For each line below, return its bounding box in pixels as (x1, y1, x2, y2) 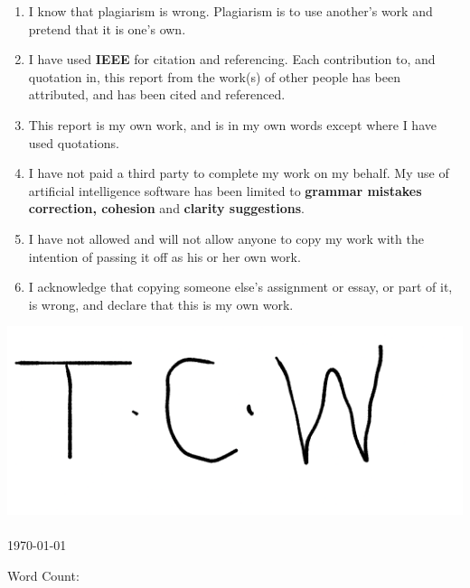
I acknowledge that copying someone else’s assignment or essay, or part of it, (28, 277, 453, 296)
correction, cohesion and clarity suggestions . (28, 199, 305, 218)
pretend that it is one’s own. (28, 19, 186, 38)
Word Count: (7, 565, 80, 584)
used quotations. (28, 133, 119, 152)
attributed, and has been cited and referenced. (28, 85, 286, 104)
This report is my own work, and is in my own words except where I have (28, 115, 437, 134)
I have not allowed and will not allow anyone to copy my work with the (28, 229, 424, 247)
